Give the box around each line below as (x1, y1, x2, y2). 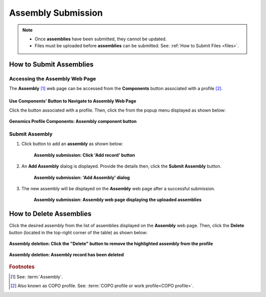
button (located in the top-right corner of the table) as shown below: (9, 229, 148, 236)
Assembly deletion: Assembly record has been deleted (9, 252, 124, 258)
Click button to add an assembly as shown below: (21, 141, 123, 147)
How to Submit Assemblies (9, 60, 94, 69)
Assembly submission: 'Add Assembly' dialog (33, 175, 130, 180)
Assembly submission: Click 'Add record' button (33, 152, 135, 158)
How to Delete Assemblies (9, 209, 92, 218)
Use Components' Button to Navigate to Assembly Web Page (9, 98, 136, 104)
